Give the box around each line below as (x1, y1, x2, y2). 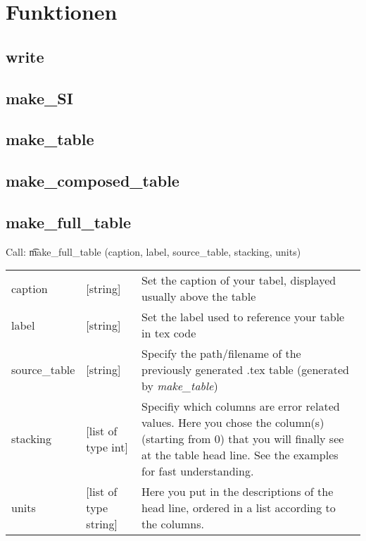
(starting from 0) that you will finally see (141, 430, 344, 447)
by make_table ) (141, 378, 218, 394)
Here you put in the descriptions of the (141, 483, 334, 500)
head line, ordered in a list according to (141, 499, 336, 516)
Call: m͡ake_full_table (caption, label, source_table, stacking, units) (6, 244, 301, 259)
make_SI (6, 87, 73, 108)
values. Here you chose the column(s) (141, 414, 324, 431)
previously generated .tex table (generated (141, 361, 349, 378)
